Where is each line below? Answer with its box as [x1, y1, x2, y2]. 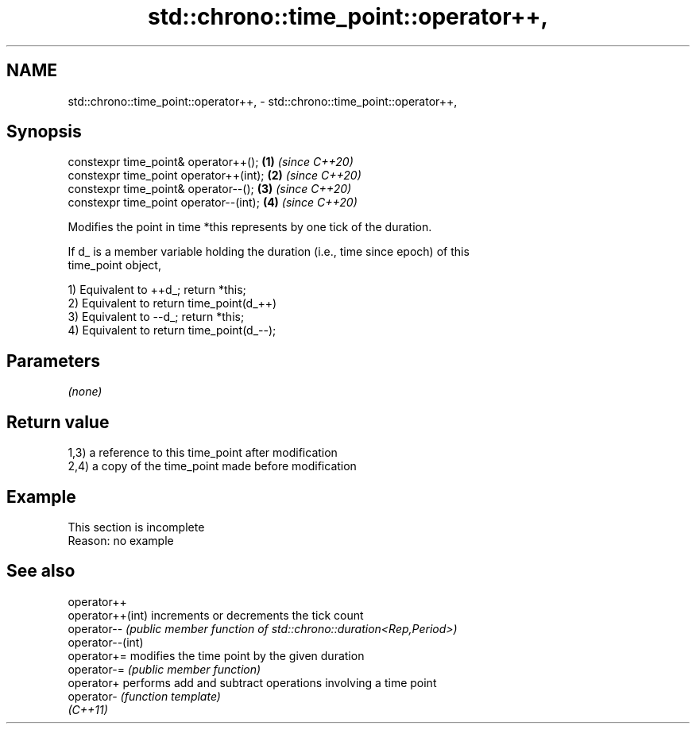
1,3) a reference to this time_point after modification [68, 446, 338, 460]
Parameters [6, 350, 100, 371]
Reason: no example [68, 533, 174, 547]
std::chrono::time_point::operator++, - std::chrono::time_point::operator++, [68, 94, 458, 108]
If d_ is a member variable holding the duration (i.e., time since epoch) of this [68, 245, 470, 259]
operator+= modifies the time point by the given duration [68, 648, 365, 662]
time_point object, [68, 258, 161, 272]
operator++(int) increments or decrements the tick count [68, 608, 364, 622]
